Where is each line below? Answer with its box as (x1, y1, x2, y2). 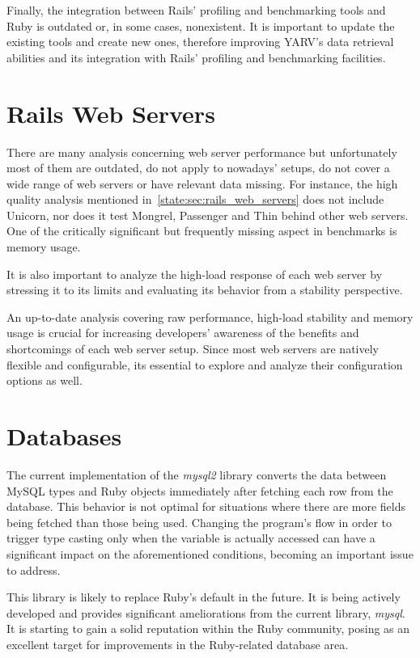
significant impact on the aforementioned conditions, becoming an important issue (6, 545, 414, 562)
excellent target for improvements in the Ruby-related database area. (6, 635, 349, 652)
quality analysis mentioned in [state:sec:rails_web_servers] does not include (6, 191, 384, 208)
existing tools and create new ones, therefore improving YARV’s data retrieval (6, 33, 394, 50)
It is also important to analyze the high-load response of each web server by (6, 265, 383, 282)
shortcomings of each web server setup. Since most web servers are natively (6, 340, 379, 357)
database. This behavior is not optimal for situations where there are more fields (6, 498, 406, 515)
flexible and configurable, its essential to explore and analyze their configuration (6, 356, 403, 373)
